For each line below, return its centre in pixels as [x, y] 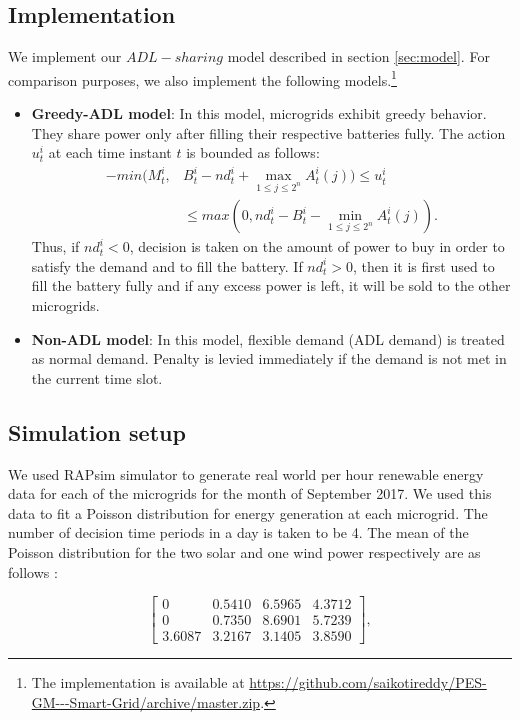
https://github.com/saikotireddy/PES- [368, 682]
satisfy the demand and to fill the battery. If [167, 265]
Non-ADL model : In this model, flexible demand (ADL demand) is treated [268, 338]
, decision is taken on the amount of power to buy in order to [317, 246]
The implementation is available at [138, 682]
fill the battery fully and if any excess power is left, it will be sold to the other [271, 285]
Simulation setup [97, 431]
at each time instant [110, 152]
